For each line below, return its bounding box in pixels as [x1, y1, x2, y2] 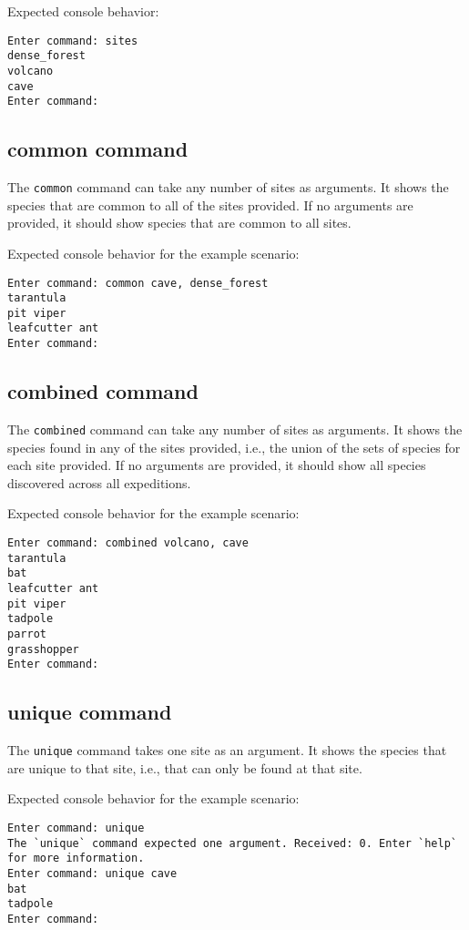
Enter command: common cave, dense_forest [7, 276, 269, 290]
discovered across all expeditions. [7, 473, 191, 492]
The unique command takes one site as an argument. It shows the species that [7, 741, 447, 760]
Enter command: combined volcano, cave [7, 537, 249, 550]
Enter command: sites [7, 34, 138, 47]
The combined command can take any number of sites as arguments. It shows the [7, 420, 463, 438]
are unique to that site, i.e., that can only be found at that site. [7, 758, 362, 777]
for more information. [7, 852, 145, 865]
